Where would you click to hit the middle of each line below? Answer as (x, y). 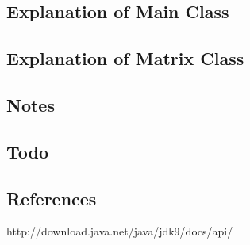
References (52, 198)
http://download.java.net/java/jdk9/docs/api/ (120, 231)
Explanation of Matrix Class (125, 58)
